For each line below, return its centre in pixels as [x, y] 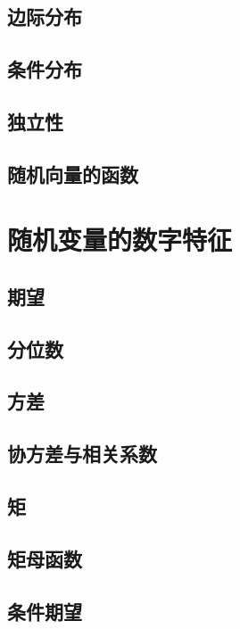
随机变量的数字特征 [120, 240]
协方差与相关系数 [82, 454]
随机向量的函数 [73, 174]
